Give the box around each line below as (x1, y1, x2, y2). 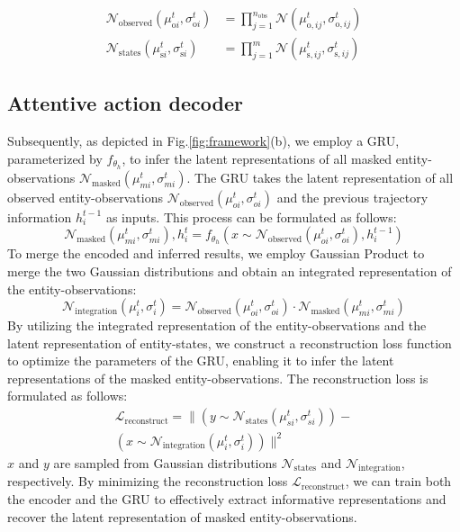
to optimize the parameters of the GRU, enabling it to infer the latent (7, 351, 394, 370)
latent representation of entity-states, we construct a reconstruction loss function (7, 333, 452, 352)
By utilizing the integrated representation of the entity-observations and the (7, 316, 427, 335)
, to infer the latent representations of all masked (122, 149, 392, 167)
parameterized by (7, 149, 103, 167)
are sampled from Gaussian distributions (53, 453, 277, 472)
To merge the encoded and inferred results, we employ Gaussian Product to (7, 244, 425, 263)
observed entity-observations (7, 187, 163, 206)
